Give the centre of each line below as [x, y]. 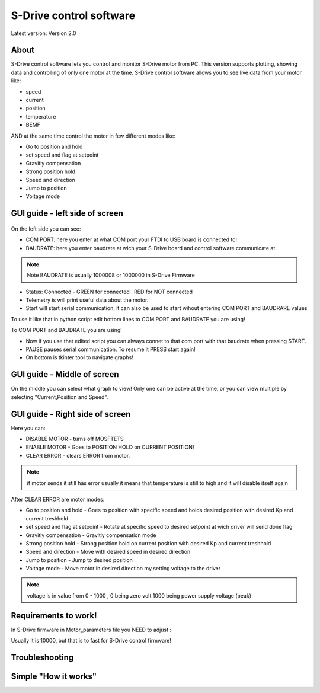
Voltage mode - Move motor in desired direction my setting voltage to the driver [123, 569]
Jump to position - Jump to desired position [79, 560]
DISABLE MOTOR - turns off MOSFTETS [75, 439]
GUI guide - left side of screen [67, 213]
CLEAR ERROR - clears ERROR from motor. [78, 455]
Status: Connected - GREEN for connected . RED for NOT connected [109, 292]
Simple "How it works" [54, 676]
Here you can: [28, 428]
